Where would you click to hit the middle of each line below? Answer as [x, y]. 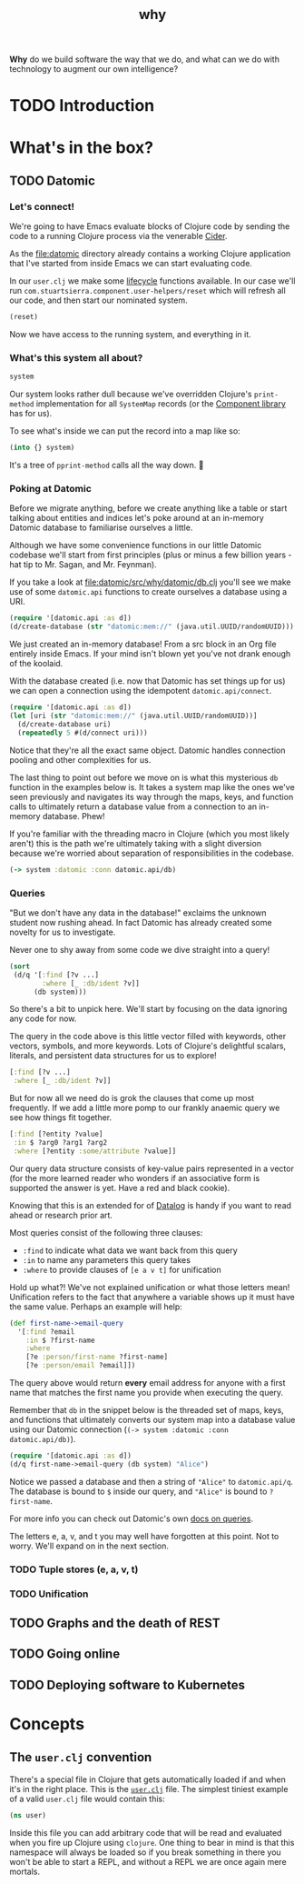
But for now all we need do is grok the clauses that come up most [132, 1098]
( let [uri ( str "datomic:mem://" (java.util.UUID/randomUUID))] [133, 716]
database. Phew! [74, 816]
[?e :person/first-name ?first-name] [97, 1357]
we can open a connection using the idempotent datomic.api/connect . [141, 691]
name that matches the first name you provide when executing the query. [147, 1393]
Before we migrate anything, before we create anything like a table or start [148, 508]
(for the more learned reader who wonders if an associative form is [135, 1177]
